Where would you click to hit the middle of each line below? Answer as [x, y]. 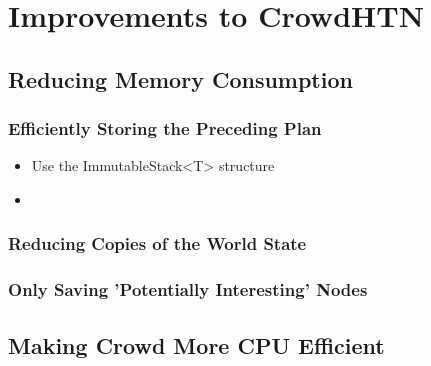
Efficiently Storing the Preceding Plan [165, 128]
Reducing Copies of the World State [157, 243]
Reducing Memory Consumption [180, 78]
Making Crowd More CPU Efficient [196, 344]
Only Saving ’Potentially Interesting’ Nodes [188, 289]
